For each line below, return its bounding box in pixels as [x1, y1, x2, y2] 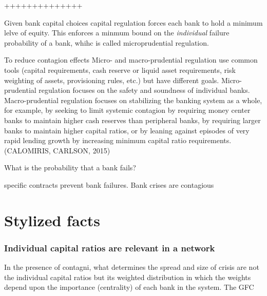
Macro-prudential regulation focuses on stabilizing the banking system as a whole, [4, 94, 262, 105]
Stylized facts [4, 209, 101, 230]
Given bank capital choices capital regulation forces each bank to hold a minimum [4, 17, 263, 28]
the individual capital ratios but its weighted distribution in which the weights [4, 271, 251, 282]
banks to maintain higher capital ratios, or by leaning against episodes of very [4, 125, 250, 135]
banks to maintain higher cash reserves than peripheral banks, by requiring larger [4, 114, 261, 125]
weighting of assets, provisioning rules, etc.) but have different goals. [4, 74, 219, 85]
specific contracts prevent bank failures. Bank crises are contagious [4, 179, 214, 190]
